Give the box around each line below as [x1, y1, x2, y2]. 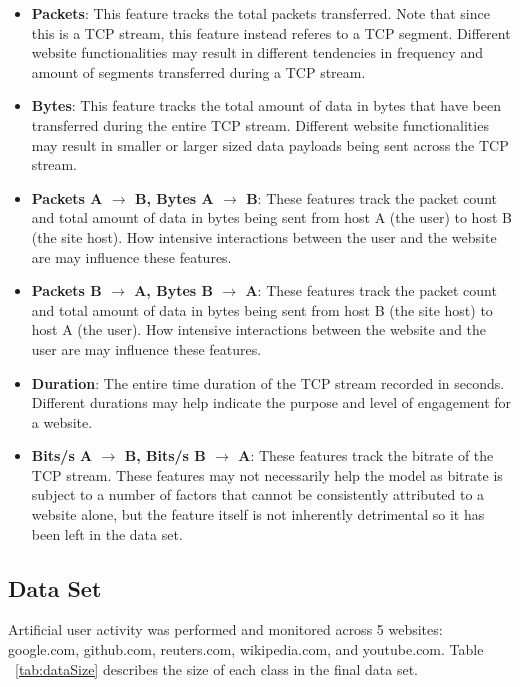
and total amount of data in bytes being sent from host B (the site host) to [31, 299, 493, 320]
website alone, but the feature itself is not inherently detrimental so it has [31, 504, 485, 525]
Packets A [31, 187, 103, 208]
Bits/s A [31, 445, 93, 466]
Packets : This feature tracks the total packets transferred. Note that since [31, 3, 490, 23]
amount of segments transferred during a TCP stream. [31, 61, 366, 82]
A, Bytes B [134, 280, 213, 301]
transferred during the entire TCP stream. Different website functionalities [31, 114, 489, 135]
